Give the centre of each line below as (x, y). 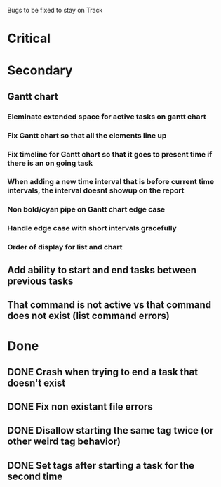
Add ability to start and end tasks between (102, 270)
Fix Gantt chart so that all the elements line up (87, 135)
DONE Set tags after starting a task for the (101, 466)
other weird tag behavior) (64, 442)
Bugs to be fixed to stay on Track (55, 10)
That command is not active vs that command (109, 305)
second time (35, 476)
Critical (29, 39)
